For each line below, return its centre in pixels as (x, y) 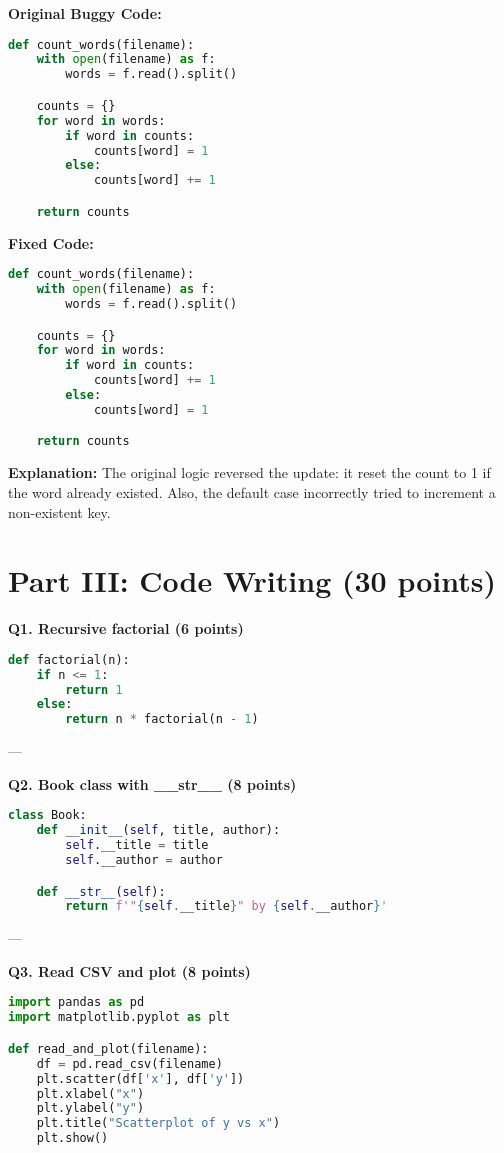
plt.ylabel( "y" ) (90, 1108)
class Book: (47, 815)
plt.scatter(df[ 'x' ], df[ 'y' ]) (140, 1078)
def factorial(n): (69, 659)
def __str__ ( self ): (101, 891)
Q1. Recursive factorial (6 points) (126, 628)
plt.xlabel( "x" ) (90, 1093)
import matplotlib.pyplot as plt (119, 1017)
